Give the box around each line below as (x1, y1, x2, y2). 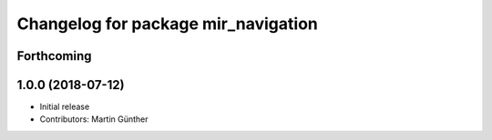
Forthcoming (16, 48, 92, 64)
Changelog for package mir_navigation (16, 14, 318, 34)
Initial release (39, 101, 90, 113)
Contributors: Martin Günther (39, 114, 149, 125)
